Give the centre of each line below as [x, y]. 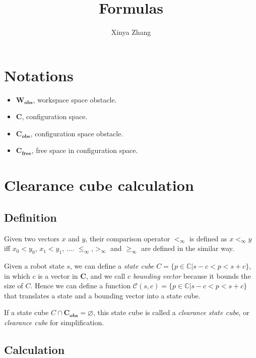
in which [17, 275]
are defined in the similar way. [188, 248]
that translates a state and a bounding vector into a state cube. [102, 295]
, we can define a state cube [112, 266]
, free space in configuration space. [85, 150]
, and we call [106, 275]
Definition [30, 217]
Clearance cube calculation [99, 185]
